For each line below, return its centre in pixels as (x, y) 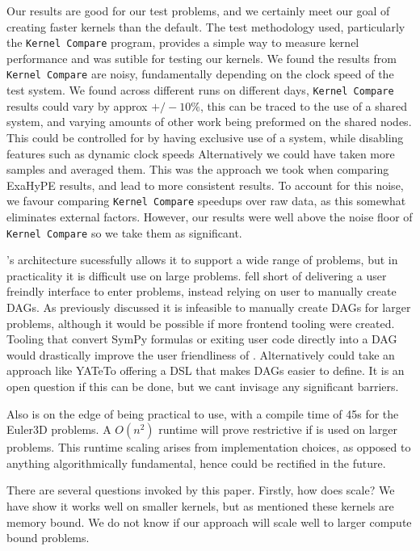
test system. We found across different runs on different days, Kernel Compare (200, 90)
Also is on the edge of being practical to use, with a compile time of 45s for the (203, 413)
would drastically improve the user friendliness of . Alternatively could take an (201, 354)
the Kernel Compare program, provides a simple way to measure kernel (183, 42)
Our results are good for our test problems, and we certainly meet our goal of (198, 11)
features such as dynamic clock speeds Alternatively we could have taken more (201, 153)
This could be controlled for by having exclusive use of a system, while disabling (205, 137)
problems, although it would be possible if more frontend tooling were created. (201, 323)
